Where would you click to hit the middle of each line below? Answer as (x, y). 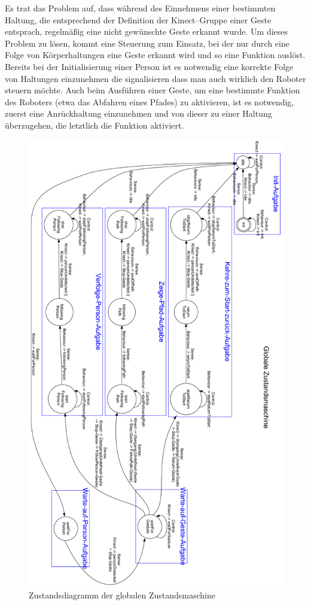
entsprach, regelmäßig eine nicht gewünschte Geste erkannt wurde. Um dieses (147, 31)
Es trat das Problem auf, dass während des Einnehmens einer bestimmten (140, 8)
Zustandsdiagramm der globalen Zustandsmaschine (122, 595)
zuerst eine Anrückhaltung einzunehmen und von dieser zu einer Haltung (138, 113)
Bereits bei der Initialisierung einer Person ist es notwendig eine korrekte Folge (149, 66)
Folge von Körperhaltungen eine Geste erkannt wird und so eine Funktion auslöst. (155, 55)
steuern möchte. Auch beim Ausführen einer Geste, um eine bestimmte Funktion (153, 90)
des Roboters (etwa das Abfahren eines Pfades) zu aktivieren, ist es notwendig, (150, 101)
